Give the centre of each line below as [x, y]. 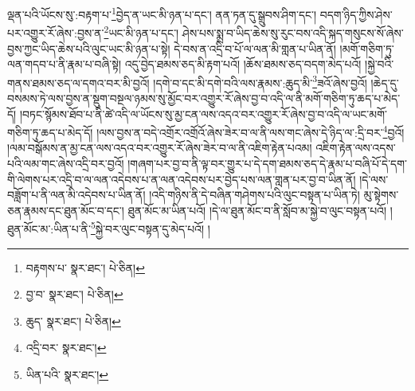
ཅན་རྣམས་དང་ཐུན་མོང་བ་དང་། [66, 210]
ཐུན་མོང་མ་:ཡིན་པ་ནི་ [49, 229]
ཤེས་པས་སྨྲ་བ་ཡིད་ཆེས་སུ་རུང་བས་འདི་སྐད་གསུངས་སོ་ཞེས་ [293, 32]
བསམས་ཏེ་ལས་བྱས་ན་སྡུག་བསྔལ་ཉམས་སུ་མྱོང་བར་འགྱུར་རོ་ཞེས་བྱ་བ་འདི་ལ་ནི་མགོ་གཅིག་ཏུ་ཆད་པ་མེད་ [204, 98]
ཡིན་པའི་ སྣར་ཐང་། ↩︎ [67, 374]
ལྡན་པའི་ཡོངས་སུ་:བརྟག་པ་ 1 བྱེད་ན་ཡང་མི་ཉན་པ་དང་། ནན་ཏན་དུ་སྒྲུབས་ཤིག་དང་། [162, 13]
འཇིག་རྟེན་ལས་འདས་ [356, 148]
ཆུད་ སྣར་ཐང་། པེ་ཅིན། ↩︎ [73, 321]
